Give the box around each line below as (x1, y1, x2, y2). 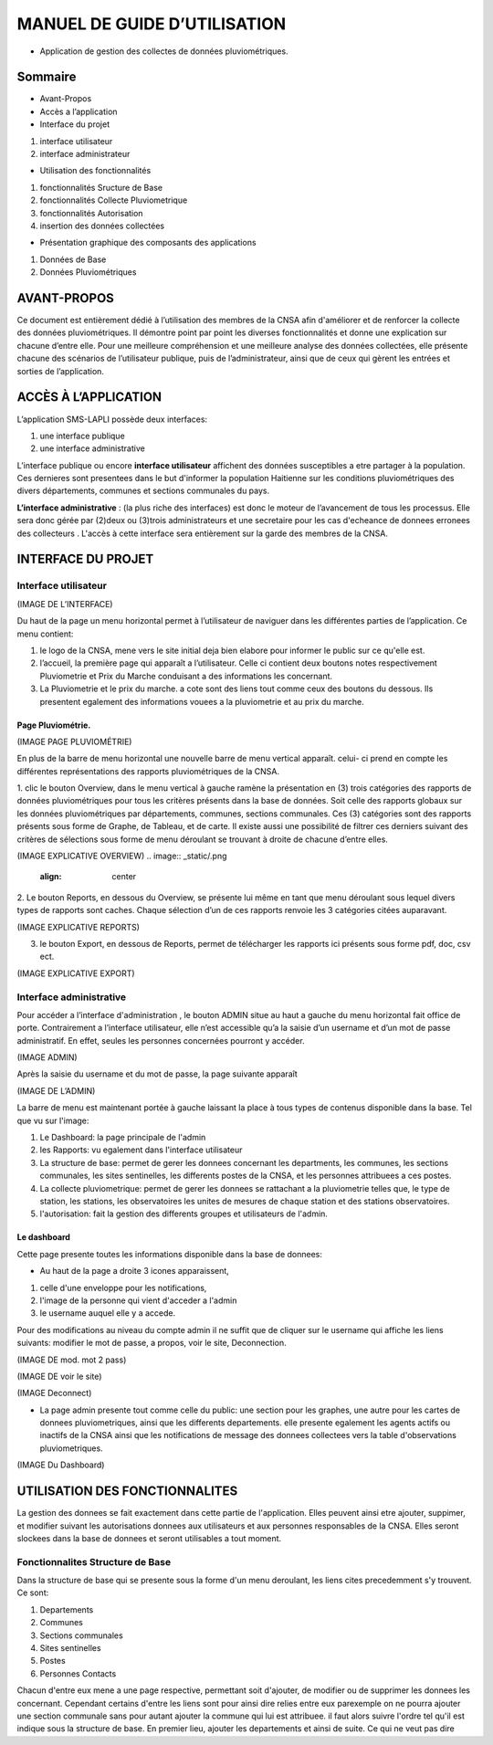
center (111, 871, 137, 882)
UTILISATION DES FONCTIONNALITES (16, 1484, 238, 1499)
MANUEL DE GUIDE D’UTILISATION (16, 14, 287, 34)
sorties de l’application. (16, 365, 105, 376)
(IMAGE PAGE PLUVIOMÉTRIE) (16, 736, 132, 747)
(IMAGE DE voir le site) (16, 1371, 102, 1382)
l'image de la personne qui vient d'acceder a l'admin (39, 1295, 237, 1306)
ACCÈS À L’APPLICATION (16, 389, 163, 405)
